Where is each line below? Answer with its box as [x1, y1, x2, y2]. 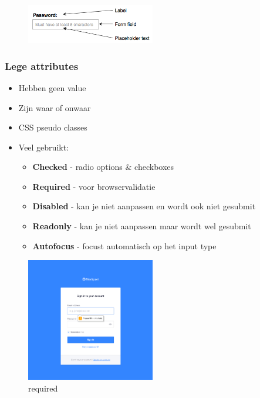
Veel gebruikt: [18, 141, 69, 153]
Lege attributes [5, 58, 79, 73]
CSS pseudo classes [18, 121, 87, 133]
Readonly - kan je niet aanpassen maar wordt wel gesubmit [32, 220, 251, 232]
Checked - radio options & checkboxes [32, 160, 174, 173]
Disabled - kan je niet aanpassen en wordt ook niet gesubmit [32, 200, 256, 212]
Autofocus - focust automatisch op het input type [32, 239, 217, 252]
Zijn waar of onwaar [18, 101, 91, 113]
